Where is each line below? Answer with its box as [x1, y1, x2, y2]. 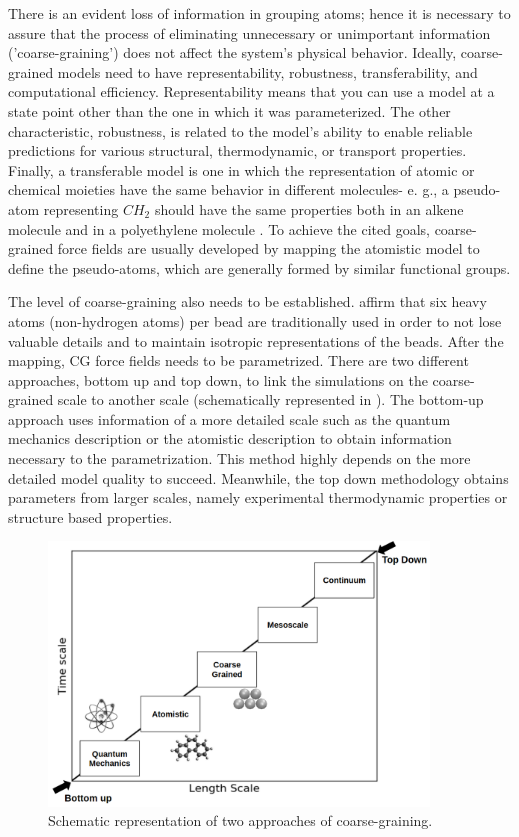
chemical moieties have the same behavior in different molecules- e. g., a [8, 179, 449, 200]
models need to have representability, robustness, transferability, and [57, 61, 478, 82]
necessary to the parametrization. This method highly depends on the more [8, 448, 471, 469]
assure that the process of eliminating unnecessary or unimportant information [8, 22, 491, 43]
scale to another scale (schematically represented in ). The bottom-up [57, 389, 484, 410]
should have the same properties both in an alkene [154, 198, 464, 219]
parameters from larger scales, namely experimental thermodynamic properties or [8, 487, 508, 508]
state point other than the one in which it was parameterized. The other [8, 100, 451, 121]
